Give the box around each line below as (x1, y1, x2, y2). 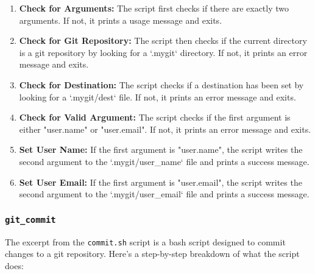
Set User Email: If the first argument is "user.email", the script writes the (19, 175, 302, 188)
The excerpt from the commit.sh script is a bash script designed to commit (5, 235, 286, 248)
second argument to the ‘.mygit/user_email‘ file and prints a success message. (19, 188, 310, 200)
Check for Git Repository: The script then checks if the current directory (19, 34, 307, 47)
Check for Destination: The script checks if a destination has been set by (19, 78, 304, 91)
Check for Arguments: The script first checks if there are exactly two (19, 2, 289, 14)
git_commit (5, 214, 56, 225)
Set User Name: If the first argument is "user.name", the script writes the (19, 143, 303, 156)
